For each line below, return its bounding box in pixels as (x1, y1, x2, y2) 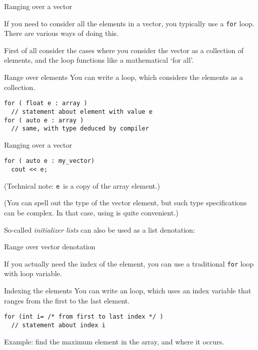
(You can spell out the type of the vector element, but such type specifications (4, 197, 247, 208)
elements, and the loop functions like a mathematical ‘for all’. (4, 55, 194, 65)
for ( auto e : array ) (4, 116, 84, 124)
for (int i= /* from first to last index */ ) (4, 313, 163, 321)
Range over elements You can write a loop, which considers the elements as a (4, 72, 243, 82)
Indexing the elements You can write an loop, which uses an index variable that (4, 285, 251, 296)
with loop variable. (4, 268, 62, 279)
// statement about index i (11, 321, 106, 329)
